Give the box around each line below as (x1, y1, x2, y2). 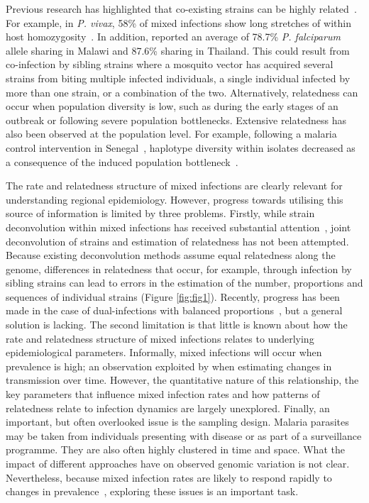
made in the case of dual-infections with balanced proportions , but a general (6, 303, 343, 318)
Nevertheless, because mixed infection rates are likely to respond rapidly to (6, 470, 332, 485)
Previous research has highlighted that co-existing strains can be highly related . (6, 1, 357, 16)
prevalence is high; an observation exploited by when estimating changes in (6, 358, 332, 373)
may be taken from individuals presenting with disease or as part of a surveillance (6, 428, 362, 443)
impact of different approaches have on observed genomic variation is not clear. (6, 456, 350, 470)
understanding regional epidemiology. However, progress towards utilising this (6, 192, 343, 206)
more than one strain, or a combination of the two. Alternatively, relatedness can (6, 84, 358, 99)
